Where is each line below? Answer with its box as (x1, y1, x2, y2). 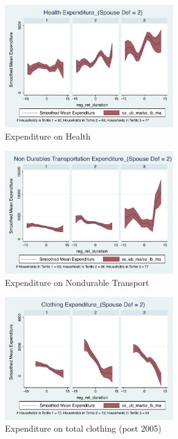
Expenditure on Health (5, 130, 91, 143)
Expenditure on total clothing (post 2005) (5, 422, 162, 435)
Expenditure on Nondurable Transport (5, 276, 149, 288)
